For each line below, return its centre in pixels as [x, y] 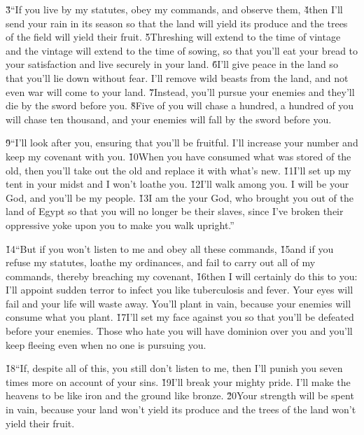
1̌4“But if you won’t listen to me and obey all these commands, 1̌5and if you [170, 248]
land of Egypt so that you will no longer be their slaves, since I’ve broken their [175, 211]
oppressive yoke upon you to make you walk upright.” [120, 225]
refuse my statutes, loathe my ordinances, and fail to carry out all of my [161, 262]
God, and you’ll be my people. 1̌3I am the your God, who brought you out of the [180, 197]
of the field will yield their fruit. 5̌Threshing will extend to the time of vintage [173, 37]
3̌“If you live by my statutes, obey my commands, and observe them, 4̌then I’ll [174, 9]
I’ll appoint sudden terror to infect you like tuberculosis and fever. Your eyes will [180, 290]
